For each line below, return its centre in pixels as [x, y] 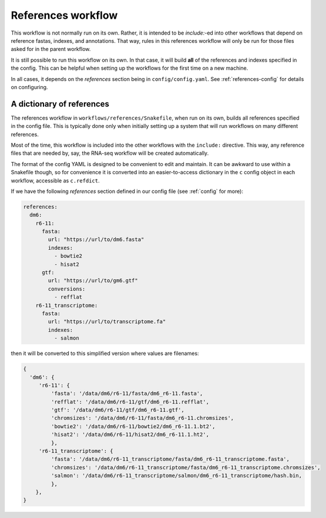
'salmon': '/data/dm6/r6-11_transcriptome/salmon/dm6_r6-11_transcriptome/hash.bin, [177, 476]
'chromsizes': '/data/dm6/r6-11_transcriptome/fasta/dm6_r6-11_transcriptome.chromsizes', [186, 467]
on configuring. [29, 87]
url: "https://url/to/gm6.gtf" [93, 281]
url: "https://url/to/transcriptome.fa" [107, 322]
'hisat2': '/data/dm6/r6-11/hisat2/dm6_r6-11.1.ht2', [130, 435]
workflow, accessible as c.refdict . [55, 180]
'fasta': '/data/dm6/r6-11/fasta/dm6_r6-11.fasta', [127, 394]
